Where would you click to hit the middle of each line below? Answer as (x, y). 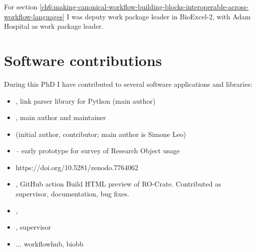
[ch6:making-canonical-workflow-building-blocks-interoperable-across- (144, 6)
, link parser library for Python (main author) (86, 100)
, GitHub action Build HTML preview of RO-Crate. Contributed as (118, 184)
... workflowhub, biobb (49, 243)
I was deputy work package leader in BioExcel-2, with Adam (159, 16)
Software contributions (83, 60)
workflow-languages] (34, 16)
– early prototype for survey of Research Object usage (98, 151)
